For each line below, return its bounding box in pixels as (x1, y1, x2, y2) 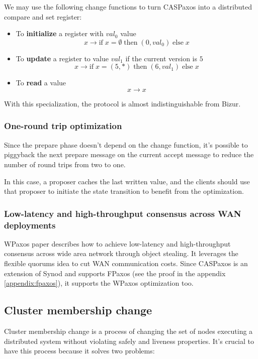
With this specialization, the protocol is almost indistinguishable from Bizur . (4, 98, 241, 108)
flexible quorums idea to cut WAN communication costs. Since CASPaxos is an (4, 258, 248, 269)
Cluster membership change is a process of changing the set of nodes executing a (4, 326, 253, 336)
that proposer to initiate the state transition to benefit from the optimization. (4, 186, 244, 196)
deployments (4, 218, 56, 231)
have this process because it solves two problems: (4, 345, 155, 356)
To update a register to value (16, 53, 109, 63)
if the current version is (125, 53, 198, 63)
